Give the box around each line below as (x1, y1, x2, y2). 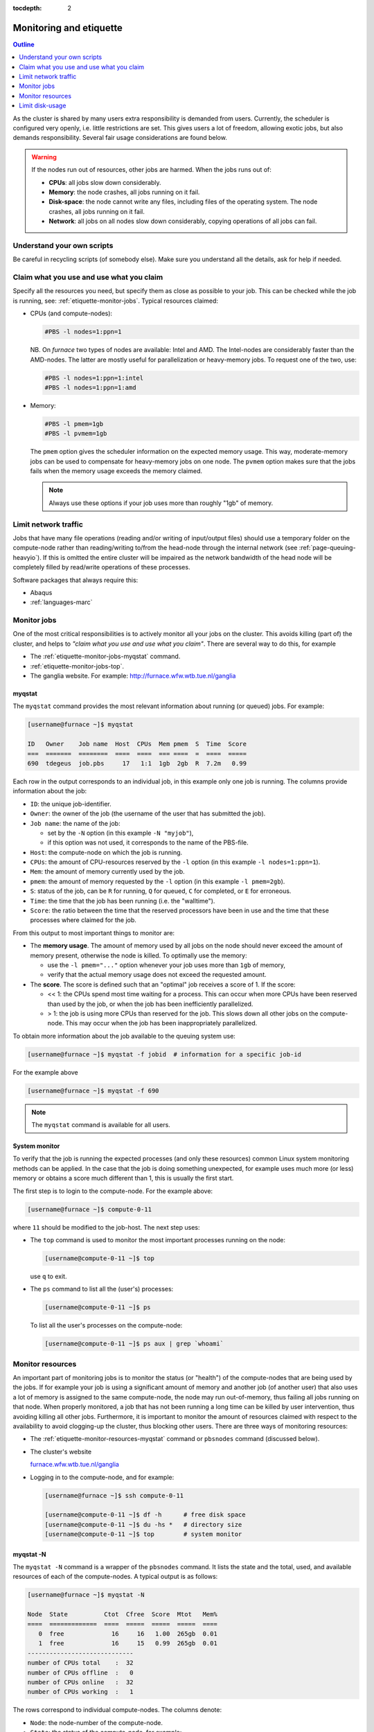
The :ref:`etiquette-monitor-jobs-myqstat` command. (30, 652, 181, 661)
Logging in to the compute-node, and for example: (30, 1473, 175, 1481)
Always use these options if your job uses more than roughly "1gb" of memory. (48, 499, 274, 507)
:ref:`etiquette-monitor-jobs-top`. (30, 662, 125, 670)
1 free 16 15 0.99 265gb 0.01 (38, 1639, 217, 1647)
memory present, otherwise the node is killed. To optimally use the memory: (30, 951, 247, 960)
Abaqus (30, 588, 53, 597)
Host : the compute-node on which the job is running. (30, 848, 183, 856)
